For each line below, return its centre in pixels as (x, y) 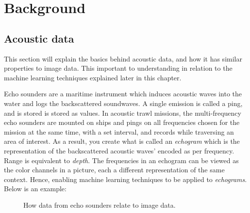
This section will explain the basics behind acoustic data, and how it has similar (123, 58)
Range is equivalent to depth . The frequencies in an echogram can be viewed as (121, 160)
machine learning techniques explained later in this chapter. (93, 77)
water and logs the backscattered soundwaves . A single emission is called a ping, (123, 103)
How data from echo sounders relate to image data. (100, 205)
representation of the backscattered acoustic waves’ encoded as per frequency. (119, 150)
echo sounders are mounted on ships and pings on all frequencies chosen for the (122, 122)
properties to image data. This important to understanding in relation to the (118, 68)
